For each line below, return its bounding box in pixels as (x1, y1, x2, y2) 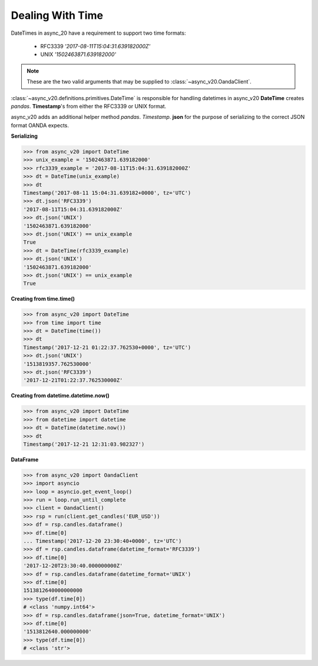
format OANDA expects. (11, 121, 69, 129)
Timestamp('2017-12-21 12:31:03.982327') (23, 440, 145, 448)
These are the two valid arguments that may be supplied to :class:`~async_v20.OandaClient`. (26, 78, 251, 85)
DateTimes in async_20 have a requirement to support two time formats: (11, 29, 186, 37)
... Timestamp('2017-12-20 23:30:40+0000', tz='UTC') (23, 538, 182, 545)
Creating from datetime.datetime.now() (11, 392, 110, 399)
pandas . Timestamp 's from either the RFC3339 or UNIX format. (11, 102, 167, 110)
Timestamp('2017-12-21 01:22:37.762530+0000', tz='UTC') (23, 344, 191, 350)
